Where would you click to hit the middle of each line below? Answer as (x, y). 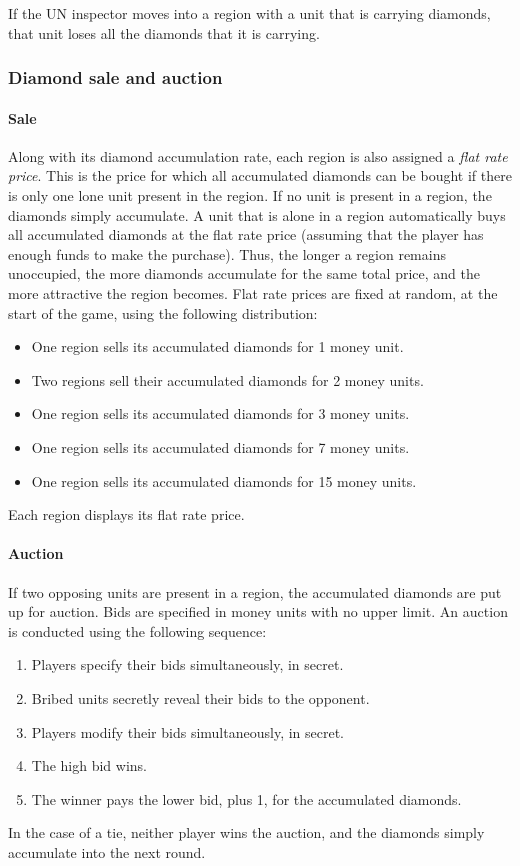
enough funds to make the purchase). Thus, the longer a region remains (227, 253)
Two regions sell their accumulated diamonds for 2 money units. (227, 379)
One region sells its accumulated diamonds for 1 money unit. (217, 346)
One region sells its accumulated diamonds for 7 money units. (220, 446)
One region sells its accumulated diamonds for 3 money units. (220, 413)
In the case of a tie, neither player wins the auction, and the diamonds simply (246, 832)
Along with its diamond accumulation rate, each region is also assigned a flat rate (258, 155)
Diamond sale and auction (115, 77)
